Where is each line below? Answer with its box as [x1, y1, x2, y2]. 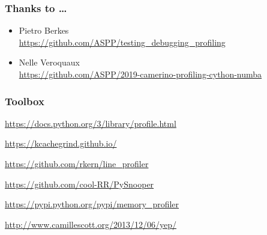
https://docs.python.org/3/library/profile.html [5, 117, 176, 129]
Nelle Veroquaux [19, 56, 80, 69]
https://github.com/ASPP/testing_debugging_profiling [19, 35, 226, 48]
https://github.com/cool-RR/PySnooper [5, 177, 154, 190]
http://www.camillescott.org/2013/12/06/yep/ [5, 218, 176, 230]
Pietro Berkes [19, 24, 69, 37]
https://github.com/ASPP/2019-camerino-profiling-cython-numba [19, 68, 262, 80]
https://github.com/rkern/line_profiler [5, 157, 149, 169]
